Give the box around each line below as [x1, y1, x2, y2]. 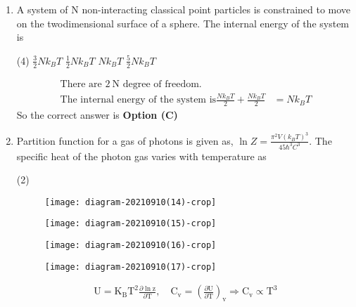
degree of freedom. [122, 79, 202, 89]
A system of [16, 2, 68, 16]
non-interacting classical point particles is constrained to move [82, 2, 351, 16]
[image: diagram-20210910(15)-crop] [44, 218, 217, 229]
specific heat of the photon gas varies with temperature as [16, 148, 267, 163]
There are [60, 79, 102, 89]
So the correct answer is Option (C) [16, 107, 178, 122]
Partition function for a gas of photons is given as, [16, 133, 234, 148]
